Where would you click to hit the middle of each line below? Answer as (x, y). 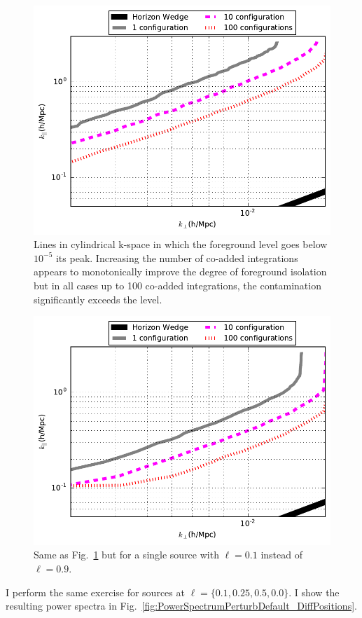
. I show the (314, 592)
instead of (282, 555)
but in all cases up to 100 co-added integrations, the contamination (177, 285)
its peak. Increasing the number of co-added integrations (177, 257)
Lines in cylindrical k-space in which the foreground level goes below (181, 244)
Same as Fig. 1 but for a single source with (126, 555)
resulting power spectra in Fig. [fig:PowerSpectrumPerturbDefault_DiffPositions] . (181, 606)
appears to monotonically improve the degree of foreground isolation (180, 272)
